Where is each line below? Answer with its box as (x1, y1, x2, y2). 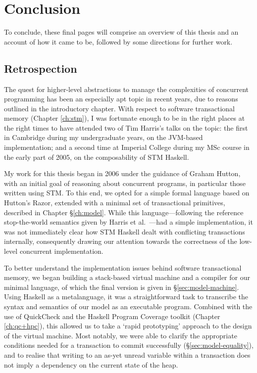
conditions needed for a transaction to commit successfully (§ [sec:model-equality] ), (4, 340, 254, 350)
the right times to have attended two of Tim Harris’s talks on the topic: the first (4, 122, 248, 133)
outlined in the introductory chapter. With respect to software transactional (4, 103, 235, 113)
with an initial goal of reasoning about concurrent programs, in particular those (4, 178, 246, 188)
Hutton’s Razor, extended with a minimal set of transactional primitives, (4, 197, 225, 208)
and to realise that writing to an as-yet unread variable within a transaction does (4, 349, 251, 360)
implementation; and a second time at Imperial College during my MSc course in (4, 142, 250, 152)
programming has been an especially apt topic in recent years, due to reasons (4, 93, 238, 104)
